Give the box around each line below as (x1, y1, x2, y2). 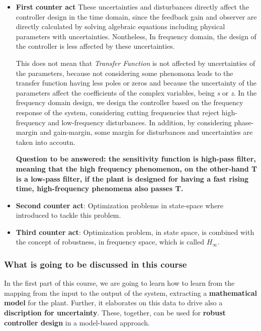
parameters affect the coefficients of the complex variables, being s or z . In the (16, 87, 257, 98)
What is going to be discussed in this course (4, 258, 187, 270)
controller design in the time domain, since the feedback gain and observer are (16, 11, 257, 22)
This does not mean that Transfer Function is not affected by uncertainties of (16, 57, 255, 68)
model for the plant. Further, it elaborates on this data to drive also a (4, 297, 223, 308)
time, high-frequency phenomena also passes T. (16, 183, 184, 194)
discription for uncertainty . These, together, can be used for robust (4, 307, 226, 318)
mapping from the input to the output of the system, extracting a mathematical (4, 287, 257, 298)
